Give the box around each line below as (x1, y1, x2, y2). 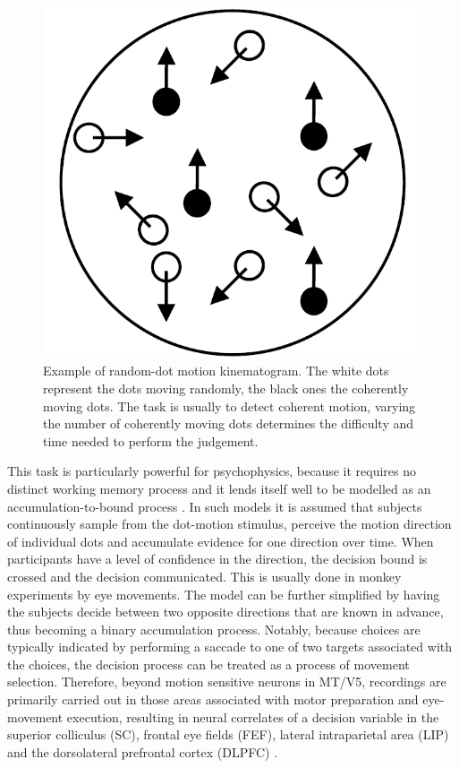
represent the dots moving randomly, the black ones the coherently (43, 378, 409, 397)
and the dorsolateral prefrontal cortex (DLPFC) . (7, 742, 278, 761)
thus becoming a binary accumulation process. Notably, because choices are (7, 619, 421, 638)
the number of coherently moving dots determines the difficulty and (43, 414, 414, 433)
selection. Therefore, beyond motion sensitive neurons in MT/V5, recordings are (7, 672, 446, 691)
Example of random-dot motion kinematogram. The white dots (43, 361, 389, 380)
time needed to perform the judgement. (43, 431, 259, 450)
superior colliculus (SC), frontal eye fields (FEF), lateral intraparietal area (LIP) (7, 725, 449, 744)
